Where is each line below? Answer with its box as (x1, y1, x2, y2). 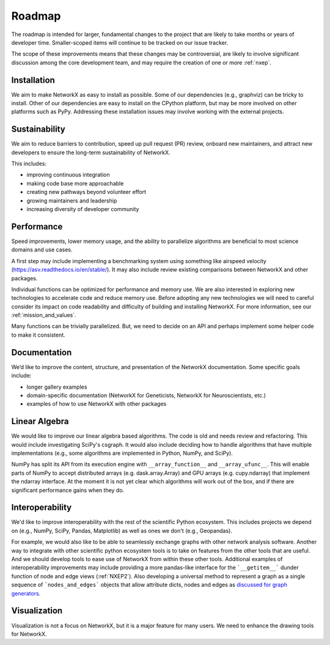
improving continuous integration (26, 171, 110, 179)
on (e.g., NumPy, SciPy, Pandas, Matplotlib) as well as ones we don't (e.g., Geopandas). (11, 527, 232, 534)
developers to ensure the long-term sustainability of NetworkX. (11, 149, 170, 156)
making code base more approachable (26, 179, 124, 187)
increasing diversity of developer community (26, 206, 139, 213)
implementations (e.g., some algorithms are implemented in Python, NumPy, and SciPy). (11, 450, 233, 457)
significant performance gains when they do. (11, 487, 125, 494)
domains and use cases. (11, 246, 73, 253)
